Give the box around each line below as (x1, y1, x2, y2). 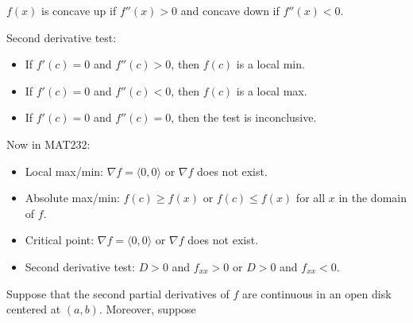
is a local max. (236, 82, 307, 99)
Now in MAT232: (6, 135, 91, 152)
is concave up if (41, 2, 117, 18)
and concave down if (180, 2, 280, 18)
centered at (6, 301, 61, 317)
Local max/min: (25, 162, 103, 179)
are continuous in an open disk (241, 285, 392, 302)
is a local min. (236, 56, 305, 72)
